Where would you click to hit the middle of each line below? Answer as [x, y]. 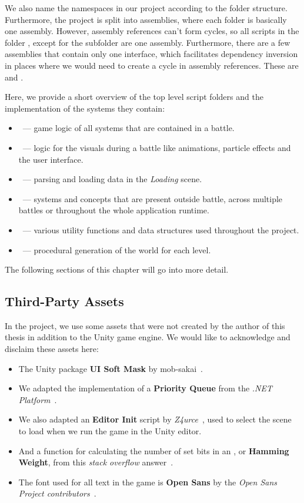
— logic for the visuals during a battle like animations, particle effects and [157, 147]
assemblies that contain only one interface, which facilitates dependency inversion [151, 54]
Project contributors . [57, 493]
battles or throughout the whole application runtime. [114, 210]
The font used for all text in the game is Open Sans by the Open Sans [148, 482]
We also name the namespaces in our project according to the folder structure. [146, 8]
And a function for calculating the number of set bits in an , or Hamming [154, 450]
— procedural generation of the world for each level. [117, 249]
